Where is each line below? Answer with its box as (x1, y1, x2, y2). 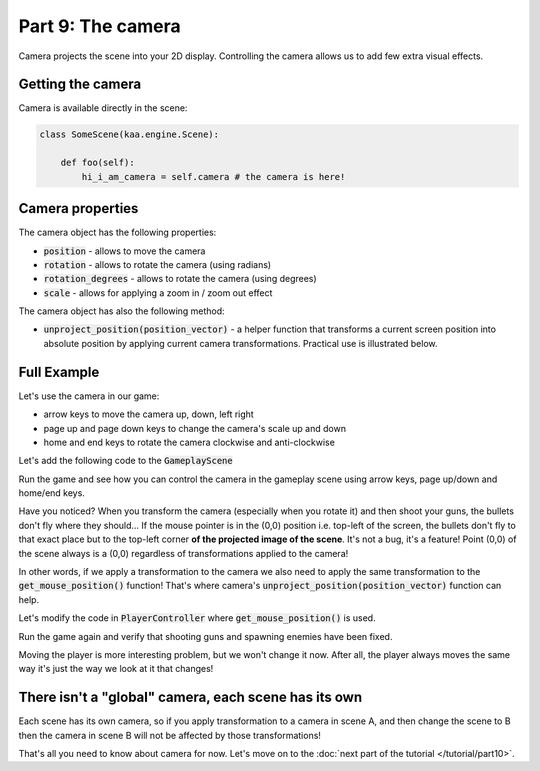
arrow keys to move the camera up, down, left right (43, 408, 254, 420)
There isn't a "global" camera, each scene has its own (18, 689, 363, 706)
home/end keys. (18, 487, 85, 499)
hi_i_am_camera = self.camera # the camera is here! (81, 171, 346, 182)
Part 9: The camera (18, 15, 181, 37)
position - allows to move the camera (43, 245, 206, 257)
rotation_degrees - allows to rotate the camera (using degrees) (43, 273, 317, 285)
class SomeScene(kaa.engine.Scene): (39, 129, 220, 140)
